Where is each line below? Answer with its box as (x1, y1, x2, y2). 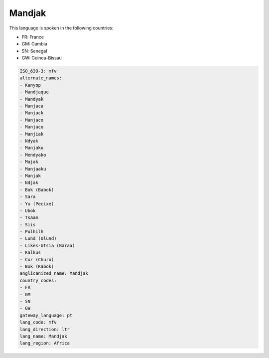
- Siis (19, 222, 36, 227)
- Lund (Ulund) (19, 236, 57, 241)
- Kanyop (19, 82, 41, 88)
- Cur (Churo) (19, 257, 54, 262)
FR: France (21, 34, 44, 40)
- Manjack (19, 110, 44, 116)
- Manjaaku (19, 166, 46, 172)
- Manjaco (19, 117, 44, 123)
